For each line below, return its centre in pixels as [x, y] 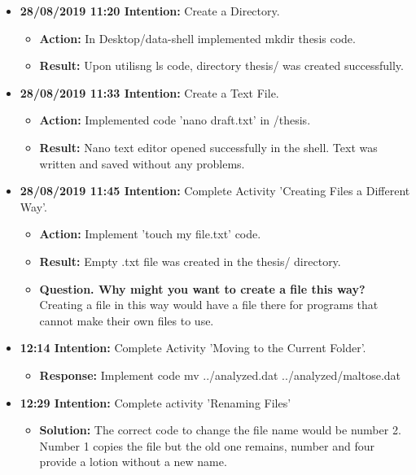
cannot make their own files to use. [127, 320]
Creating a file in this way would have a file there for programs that [209, 305]
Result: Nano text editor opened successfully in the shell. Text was [208, 147]
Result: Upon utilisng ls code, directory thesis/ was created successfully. [221, 65]
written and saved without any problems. [142, 163]
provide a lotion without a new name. [133, 462]
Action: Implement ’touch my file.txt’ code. [150, 234]
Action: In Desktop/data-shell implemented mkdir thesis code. [197, 38]
